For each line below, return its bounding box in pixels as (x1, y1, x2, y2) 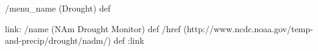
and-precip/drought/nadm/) (5, 34, 111, 47)
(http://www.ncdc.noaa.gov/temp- (183, 22, 313, 35)
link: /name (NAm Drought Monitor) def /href (5, 22, 181, 35)
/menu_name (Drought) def (5, 2, 111, 14)
